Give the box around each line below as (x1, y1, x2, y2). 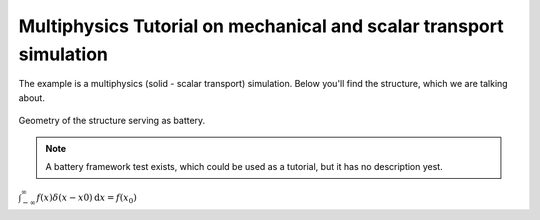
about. (18, 91, 45, 104)
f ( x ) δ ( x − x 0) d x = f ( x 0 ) (36, 192, 137, 205)
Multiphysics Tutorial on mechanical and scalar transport (18, 15, 504, 37)
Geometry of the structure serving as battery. (18, 115, 206, 127)
